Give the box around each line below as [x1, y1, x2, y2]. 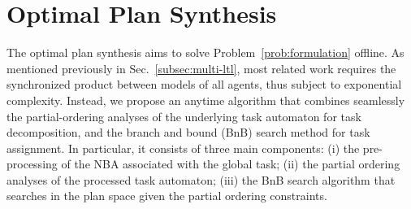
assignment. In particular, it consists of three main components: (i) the [6, 139, 360, 156]
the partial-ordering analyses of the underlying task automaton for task [6, 107, 361, 124]
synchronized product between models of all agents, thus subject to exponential [6, 76, 402, 93]
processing [6, 155, 58, 172]
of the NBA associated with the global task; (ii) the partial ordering [61, 155, 400, 172]
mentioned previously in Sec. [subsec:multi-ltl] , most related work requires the [6, 59, 396, 76]
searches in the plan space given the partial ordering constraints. [6, 187, 327, 204]
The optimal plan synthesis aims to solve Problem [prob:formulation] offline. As [6, 44, 405, 61]
